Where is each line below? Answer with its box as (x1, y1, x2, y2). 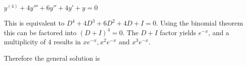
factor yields (160, 27, 196, 37)
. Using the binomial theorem (156, 18, 243, 28)
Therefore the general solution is (4, 53, 100, 63)
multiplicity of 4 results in (4, 37, 81, 47)
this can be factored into (4, 27, 77, 37)
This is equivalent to (4, 18, 64, 28)
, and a (208, 27, 229, 37)
